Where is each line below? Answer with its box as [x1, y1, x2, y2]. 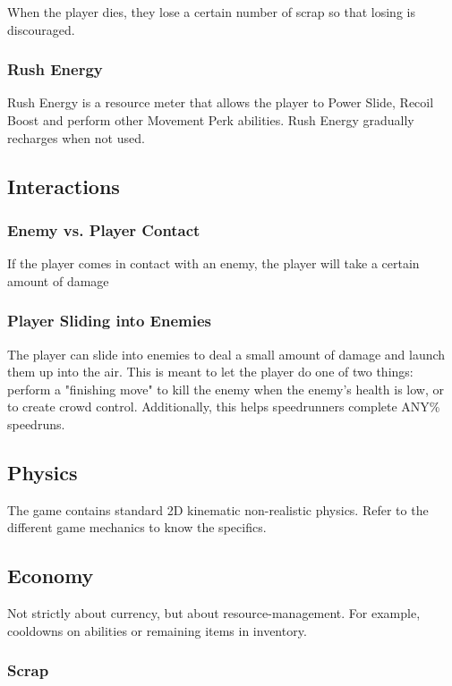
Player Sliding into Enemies [7, 309, 211, 332]
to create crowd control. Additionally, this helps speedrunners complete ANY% [7, 397, 440, 416]
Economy [7, 562, 94, 589]
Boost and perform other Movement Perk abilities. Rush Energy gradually [7, 111, 414, 129]
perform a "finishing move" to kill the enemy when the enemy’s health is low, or [7, 379, 444, 398]
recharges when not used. [7, 128, 145, 147]
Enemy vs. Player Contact [7, 218, 200, 241]
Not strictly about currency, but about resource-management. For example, [7, 604, 421, 622]
